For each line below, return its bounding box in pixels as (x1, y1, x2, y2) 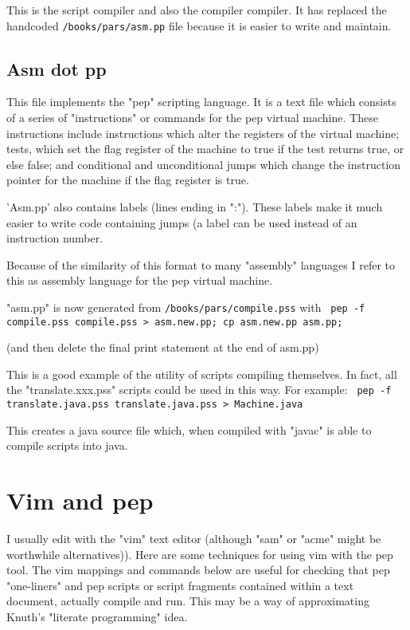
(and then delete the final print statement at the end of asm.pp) (6, 339, 319, 356)
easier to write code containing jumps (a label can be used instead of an (6, 214, 357, 230)
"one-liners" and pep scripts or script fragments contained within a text (6, 577, 354, 593)
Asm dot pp (6, 56, 107, 81)
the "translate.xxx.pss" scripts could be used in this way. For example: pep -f (6, 381, 392, 398)
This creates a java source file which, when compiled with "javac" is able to (6, 421, 372, 438)
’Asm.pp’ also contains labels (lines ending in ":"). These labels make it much (6, 199, 383, 215)
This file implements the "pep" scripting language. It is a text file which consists (6, 93, 396, 110)
